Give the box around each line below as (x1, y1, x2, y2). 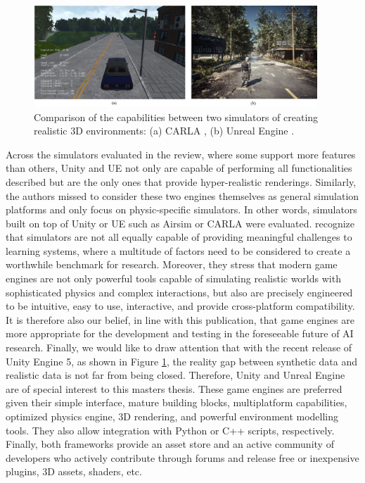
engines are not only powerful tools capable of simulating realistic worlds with (6, 271, 341, 286)
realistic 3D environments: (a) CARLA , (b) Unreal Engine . (34, 123, 295, 138)
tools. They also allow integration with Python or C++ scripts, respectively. (6, 422, 335, 437)
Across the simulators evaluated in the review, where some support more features (6, 146, 356, 161)
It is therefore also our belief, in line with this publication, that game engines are (6, 312, 354, 327)
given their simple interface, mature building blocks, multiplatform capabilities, (6, 395, 347, 410)
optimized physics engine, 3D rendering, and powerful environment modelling (6, 409, 339, 424)
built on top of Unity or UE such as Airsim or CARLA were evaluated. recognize (6, 215, 355, 230)
